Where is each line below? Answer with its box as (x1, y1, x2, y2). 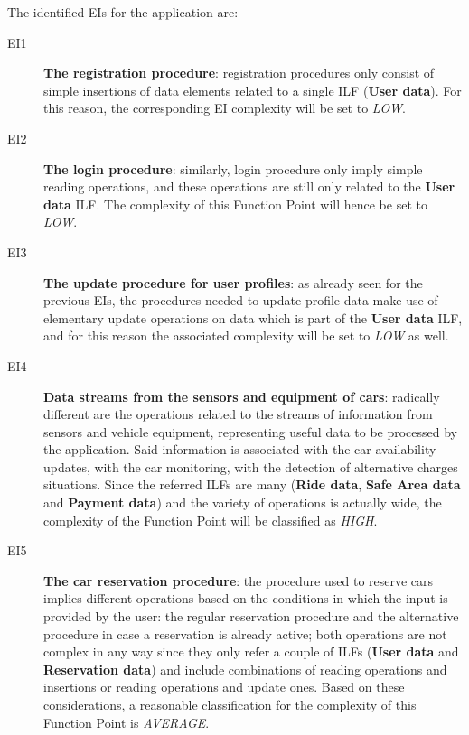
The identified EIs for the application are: (7, 3, 239, 21)
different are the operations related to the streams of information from (43, 405, 433, 423)
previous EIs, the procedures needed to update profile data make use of (43, 291, 438, 310)
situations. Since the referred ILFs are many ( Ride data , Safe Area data (43, 475, 461, 494)
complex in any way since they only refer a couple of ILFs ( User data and (43, 642, 459, 661)
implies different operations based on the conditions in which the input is (43, 589, 448, 608)
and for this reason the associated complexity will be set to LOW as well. (43, 326, 449, 345)
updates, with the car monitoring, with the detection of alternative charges (43, 457, 458, 476)
